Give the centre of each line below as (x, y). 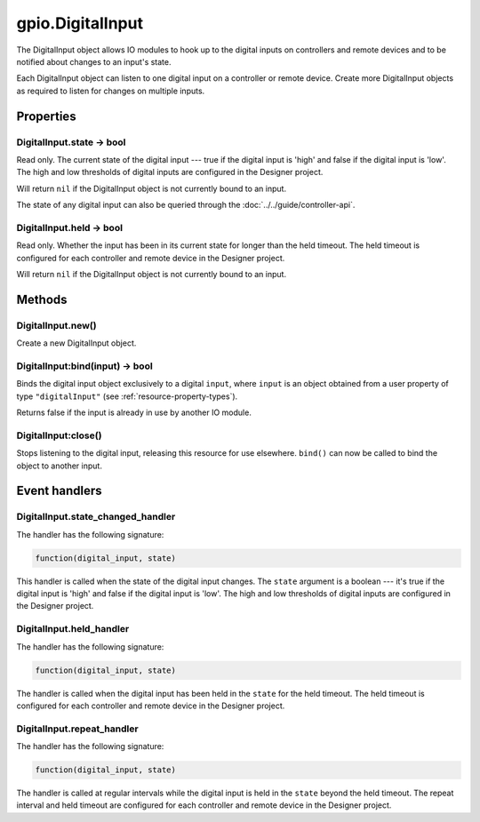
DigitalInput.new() (56, 325)
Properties (46, 116)
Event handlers (59, 491)
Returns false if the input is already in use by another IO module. (134, 412)
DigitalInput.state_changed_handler (96, 517)
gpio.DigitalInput (80, 23)
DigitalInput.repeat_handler (77, 729)
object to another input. (59, 466)
